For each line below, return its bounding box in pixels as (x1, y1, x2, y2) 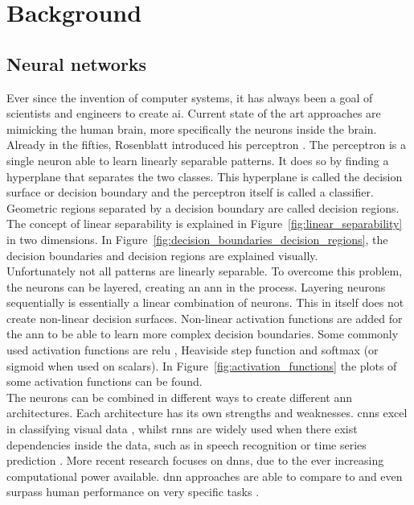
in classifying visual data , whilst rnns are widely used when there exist (6, 420, 358, 437)
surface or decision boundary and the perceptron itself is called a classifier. (6, 184, 374, 201)
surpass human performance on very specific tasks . (6, 483, 260, 500)
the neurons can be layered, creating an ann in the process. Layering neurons (6, 278, 386, 295)
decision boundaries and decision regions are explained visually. (6, 246, 318, 263)
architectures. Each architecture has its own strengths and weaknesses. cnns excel (6, 404, 408, 421)
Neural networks (6, 51, 147, 76)
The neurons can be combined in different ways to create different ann (6, 388, 353, 405)
